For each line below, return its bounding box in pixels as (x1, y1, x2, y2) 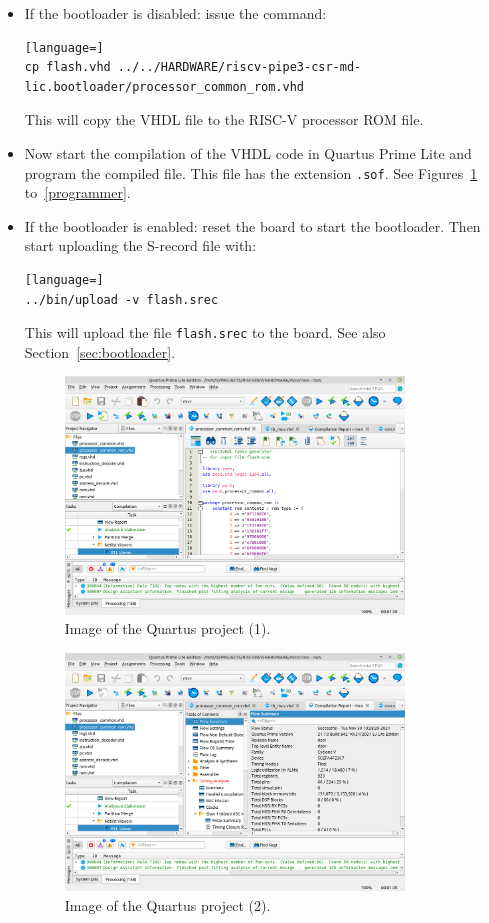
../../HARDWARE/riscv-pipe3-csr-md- (117, 60, 362, 75)
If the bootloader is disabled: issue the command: (24, 3, 327, 23)
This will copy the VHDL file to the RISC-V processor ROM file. (24, 109, 424, 130)
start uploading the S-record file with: (24, 235, 257, 256)
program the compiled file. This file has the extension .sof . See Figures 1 (24, 162, 478, 183)
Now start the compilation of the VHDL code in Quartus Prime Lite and (24, 142, 472, 163)
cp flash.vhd (24, 60, 111, 75)
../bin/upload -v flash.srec (24, 292, 219, 307)
